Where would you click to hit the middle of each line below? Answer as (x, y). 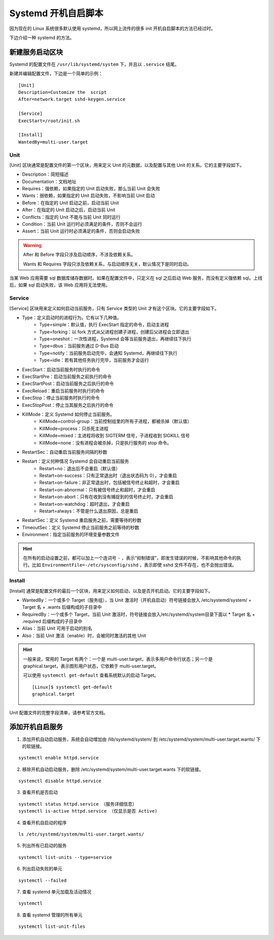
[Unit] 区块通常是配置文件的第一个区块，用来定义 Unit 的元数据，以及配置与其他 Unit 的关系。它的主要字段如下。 (127, 165)
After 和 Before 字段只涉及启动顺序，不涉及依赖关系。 (79, 255)
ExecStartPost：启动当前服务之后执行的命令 (68, 384)
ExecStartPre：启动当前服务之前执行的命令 (67, 377)
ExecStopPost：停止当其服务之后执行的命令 (68, 405)
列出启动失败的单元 (42, 869)
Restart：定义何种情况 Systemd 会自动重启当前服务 (76, 461)
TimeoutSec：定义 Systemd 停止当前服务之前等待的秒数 (81, 527)
